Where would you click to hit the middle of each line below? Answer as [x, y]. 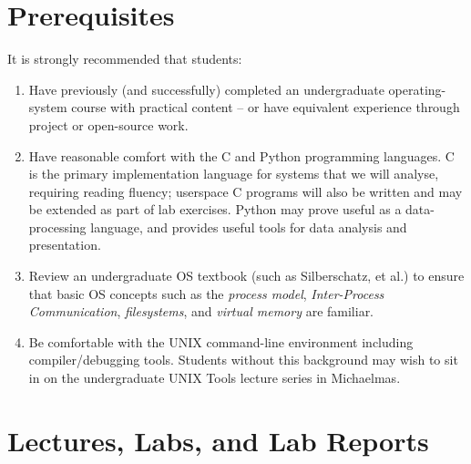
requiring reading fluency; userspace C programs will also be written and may [246, 191]
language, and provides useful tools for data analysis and [249, 227]
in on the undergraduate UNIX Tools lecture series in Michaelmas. [215, 378]
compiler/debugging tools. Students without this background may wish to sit [243, 360]
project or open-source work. [108, 124]
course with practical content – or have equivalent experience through [266, 107]
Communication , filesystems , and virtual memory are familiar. [201, 311]
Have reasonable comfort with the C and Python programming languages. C [241, 155]
